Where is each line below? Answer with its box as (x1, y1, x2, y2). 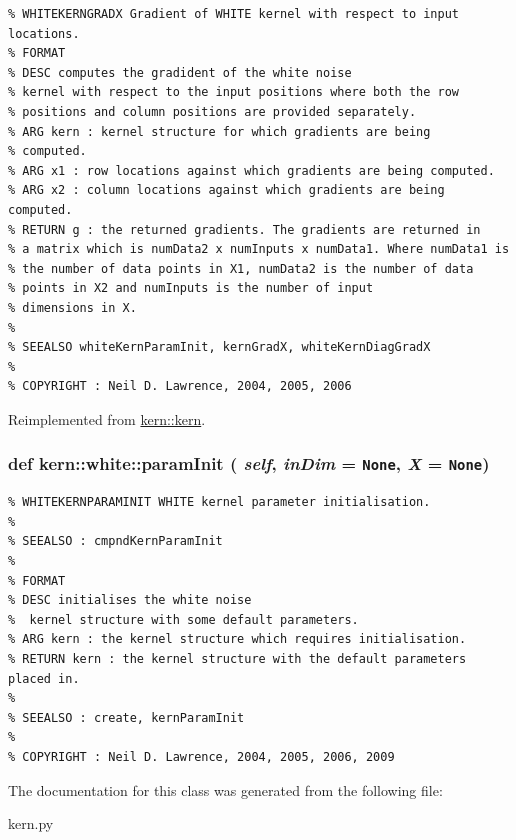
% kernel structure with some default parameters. (8, 612, 359, 627)
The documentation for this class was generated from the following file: (8, 779, 443, 800)
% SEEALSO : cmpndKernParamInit (8, 534, 223, 549)
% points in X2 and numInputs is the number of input (8, 281, 374, 296)
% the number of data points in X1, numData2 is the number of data (8, 261, 474, 276)
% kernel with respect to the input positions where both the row (8, 85, 460, 100)
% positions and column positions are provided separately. (8, 104, 417, 119)
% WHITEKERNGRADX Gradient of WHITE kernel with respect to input (8, 7, 460, 21)
